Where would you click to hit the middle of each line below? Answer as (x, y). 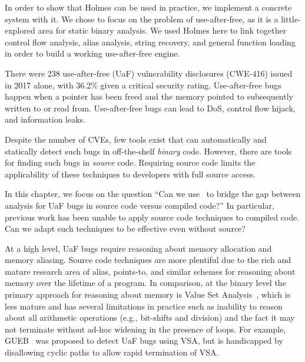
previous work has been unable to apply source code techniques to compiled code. (152, 217)
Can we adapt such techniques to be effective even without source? (125, 228)
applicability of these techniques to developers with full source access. (130, 174)
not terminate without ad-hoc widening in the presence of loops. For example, (145, 329)
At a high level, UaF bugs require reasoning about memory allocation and (138, 248)
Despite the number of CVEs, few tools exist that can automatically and (136, 139)
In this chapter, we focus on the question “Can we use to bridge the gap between (153, 194)
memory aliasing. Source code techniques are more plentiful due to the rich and (148, 260)
